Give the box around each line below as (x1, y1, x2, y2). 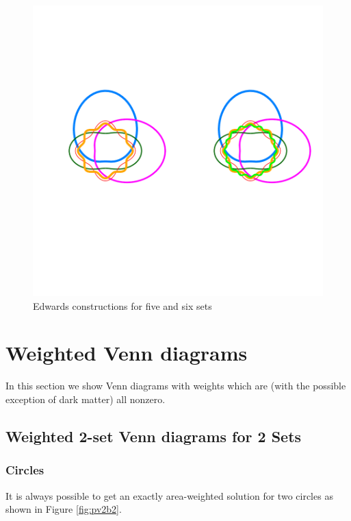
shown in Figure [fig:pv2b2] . (5, 502, 122, 516)
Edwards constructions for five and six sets (33, 298, 212, 313)
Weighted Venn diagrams (5, 339, 248, 367)
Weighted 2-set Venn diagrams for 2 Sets (5, 425, 302, 446)
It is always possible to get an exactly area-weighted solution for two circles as (5, 488, 333, 502)
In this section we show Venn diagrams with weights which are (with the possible (5, 378, 346, 393)
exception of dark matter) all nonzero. (5, 391, 166, 406)
